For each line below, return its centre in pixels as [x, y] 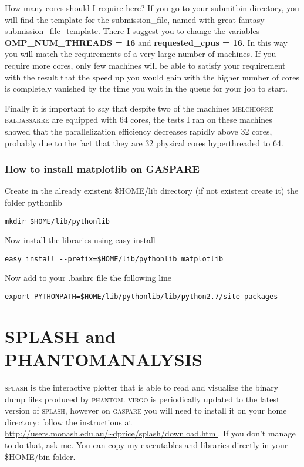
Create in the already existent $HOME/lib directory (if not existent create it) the [152, 191]
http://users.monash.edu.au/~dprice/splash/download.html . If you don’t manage [150, 433]
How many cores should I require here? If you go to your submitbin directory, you [152, 8]
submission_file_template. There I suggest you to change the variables [132, 31]
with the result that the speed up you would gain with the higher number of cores [152, 77]
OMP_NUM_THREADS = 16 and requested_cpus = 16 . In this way [146, 42]
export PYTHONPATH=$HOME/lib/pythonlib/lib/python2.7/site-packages [141, 297]
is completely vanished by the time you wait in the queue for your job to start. [146, 88]
